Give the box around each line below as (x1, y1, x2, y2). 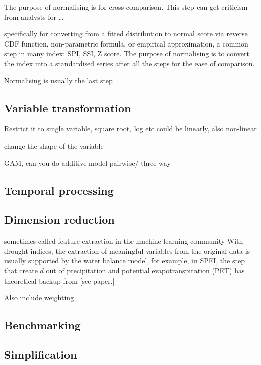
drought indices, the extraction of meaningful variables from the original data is (4, 245, 250, 256)
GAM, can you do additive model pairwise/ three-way (4, 157, 171, 168)
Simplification (4, 346, 77, 362)
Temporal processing (4, 182, 114, 198)
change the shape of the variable (4, 140, 104, 151)
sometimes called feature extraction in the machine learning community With (4, 236, 243, 246)
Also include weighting (4, 292, 74, 303)
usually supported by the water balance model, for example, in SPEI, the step (4, 255, 245, 266)
